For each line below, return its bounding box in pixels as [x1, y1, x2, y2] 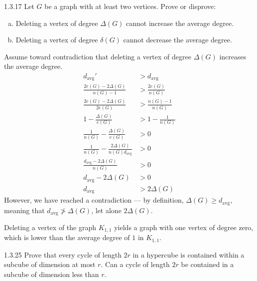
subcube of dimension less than [4, 269, 99, 280]
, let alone [91, 205, 122, 215]
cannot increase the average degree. [126, 17, 234, 28]
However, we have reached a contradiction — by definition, [4, 195, 184, 205]
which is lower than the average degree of [4, 232, 130, 243]
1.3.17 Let [4, 1, 34, 11]
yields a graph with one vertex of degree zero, [114, 222, 254, 232]
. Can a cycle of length [101, 259, 170, 270]
